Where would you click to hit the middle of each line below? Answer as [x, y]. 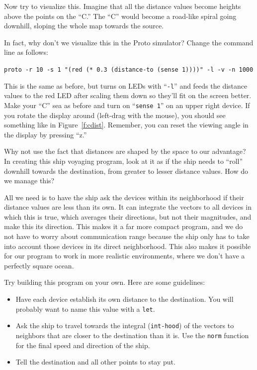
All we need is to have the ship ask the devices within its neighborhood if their [124, 197]
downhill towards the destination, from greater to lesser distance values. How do [126, 171]
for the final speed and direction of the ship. [83, 345]
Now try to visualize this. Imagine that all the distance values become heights [123, 6]
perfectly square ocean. [39, 265]
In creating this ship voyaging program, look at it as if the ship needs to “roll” [124, 161]
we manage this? [29, 181]
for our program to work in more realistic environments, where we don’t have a [125, 256]
